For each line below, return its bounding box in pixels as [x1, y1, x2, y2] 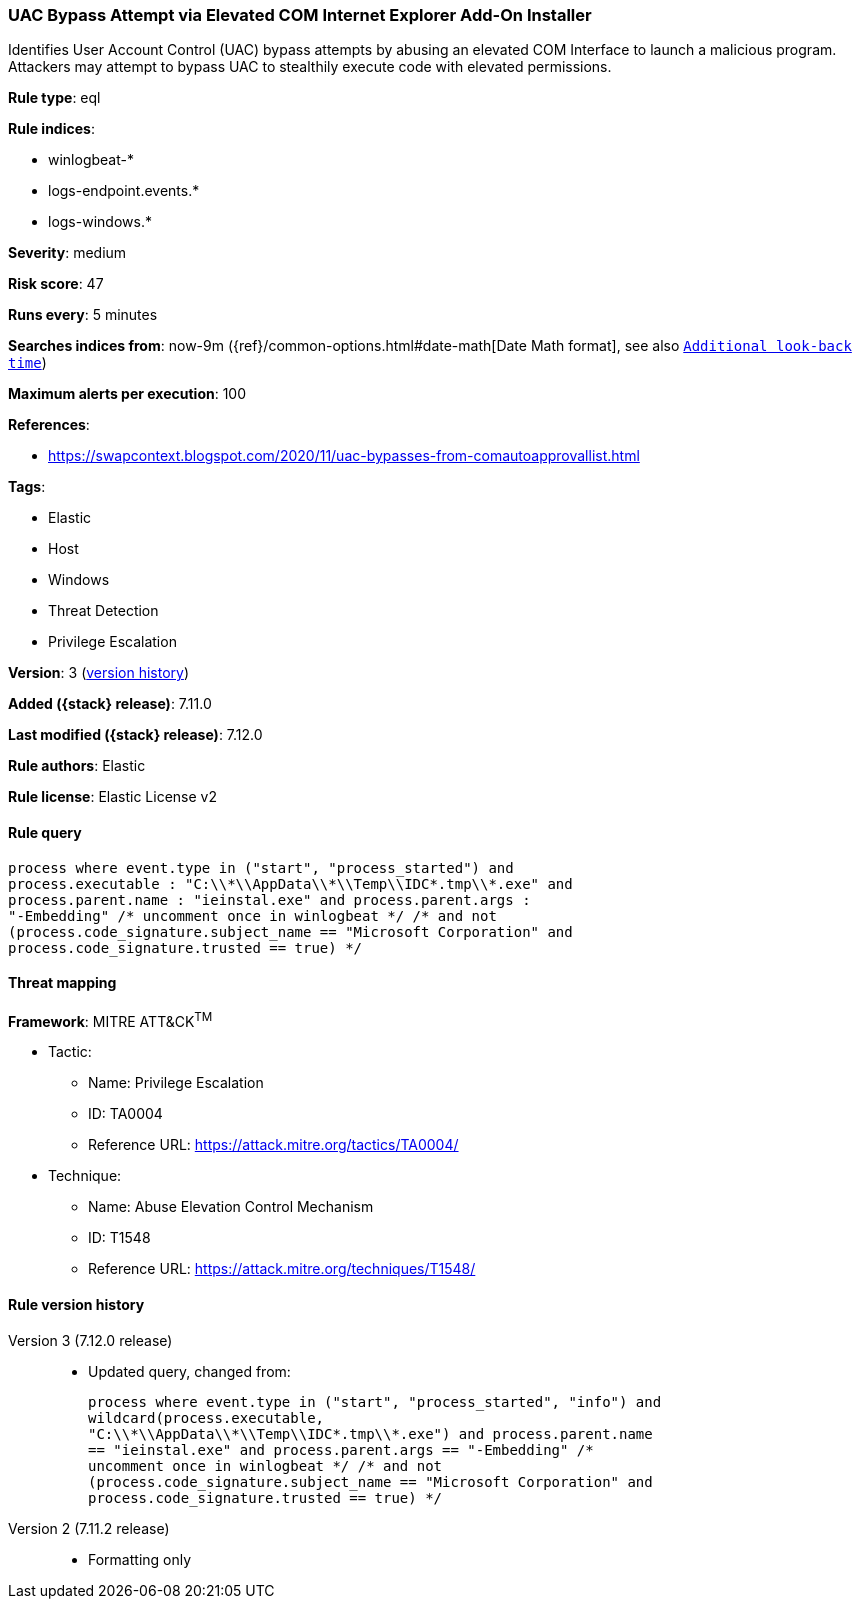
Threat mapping [8, 974, 117, 992]
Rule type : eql [8, 89, 101, 107]
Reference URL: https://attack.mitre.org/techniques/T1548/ [88, 1260, 476, 1278]
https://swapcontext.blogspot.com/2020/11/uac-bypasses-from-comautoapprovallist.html [48, 447, 640, 465]
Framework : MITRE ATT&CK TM [8, 1009, 213, 1030]
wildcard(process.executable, [88, 1409, 325, 1426]
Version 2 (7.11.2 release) [8, 1519, 170, 1537]
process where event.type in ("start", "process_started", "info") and [88, 1393, 662, 1410]
